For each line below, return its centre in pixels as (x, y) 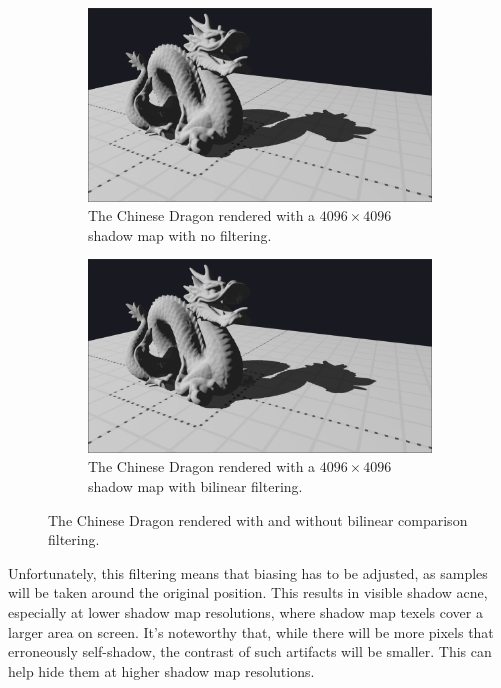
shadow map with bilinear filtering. (195, 485)
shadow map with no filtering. (180, 234)
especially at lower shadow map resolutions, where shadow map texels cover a (245, 611)
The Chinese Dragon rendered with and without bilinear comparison (258, 519)
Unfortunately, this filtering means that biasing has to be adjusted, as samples (248, 572)
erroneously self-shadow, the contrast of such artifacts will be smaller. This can (250, 651)
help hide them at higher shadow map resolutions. (161, 670)
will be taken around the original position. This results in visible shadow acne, (248, 592)
